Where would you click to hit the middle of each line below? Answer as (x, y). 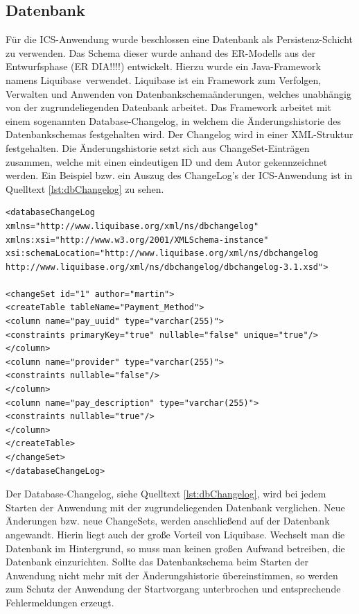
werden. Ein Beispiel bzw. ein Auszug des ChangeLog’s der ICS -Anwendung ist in (179, 175)
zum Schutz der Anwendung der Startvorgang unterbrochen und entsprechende (173, 589)
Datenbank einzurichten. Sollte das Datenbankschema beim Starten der (157, 562)
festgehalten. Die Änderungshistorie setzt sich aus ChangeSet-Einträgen (158, 147)
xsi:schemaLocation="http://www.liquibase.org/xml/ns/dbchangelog (162, 254)
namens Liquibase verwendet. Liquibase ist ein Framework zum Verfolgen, (164, 79)
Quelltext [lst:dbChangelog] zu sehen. (85, 188)
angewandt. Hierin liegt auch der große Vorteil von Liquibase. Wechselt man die (175, 534)
